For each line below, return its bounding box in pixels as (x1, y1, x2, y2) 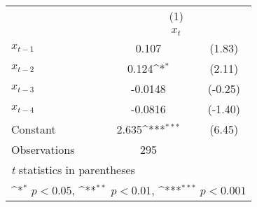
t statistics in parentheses (11, 161, 135, 178)
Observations (11, 141, 75, 157)
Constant (11, 120, 56, 137)
